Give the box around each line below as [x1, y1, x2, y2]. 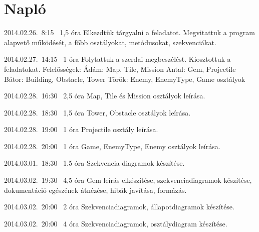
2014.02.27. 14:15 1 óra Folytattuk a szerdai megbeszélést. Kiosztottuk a [4, 54, 231, 64]
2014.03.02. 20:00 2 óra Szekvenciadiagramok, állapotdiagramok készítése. [4, 201, 234, 212]
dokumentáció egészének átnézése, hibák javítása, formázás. [4, 184, 187, 195]
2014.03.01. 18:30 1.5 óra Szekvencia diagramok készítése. [4, 158, 185, 168]
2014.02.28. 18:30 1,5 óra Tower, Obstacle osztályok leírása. [4, 107, 191, 118]
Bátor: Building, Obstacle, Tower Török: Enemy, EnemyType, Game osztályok [4, 73, 245, 84]
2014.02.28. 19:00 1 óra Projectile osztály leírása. [4, 124, 158, 135]
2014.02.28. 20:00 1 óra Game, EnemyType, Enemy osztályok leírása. [4, 141, 220, 151]
